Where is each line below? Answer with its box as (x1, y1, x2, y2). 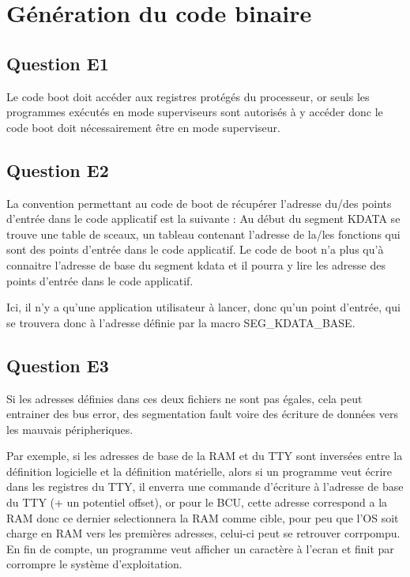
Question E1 (6, 51, 109, 75)
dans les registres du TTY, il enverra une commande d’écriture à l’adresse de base (6, 478, 404, 495)
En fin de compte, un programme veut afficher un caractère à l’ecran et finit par (6, 540, 394, 556)
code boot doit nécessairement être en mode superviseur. (6, 119, 280, 135)
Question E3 (6, 353, 109, 377)
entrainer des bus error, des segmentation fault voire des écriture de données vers (6, 405, 398, 422)
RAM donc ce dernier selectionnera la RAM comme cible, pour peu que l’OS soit (6, 509, 399, 526)
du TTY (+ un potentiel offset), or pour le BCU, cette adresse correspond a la (6, 494, 388, 511)
